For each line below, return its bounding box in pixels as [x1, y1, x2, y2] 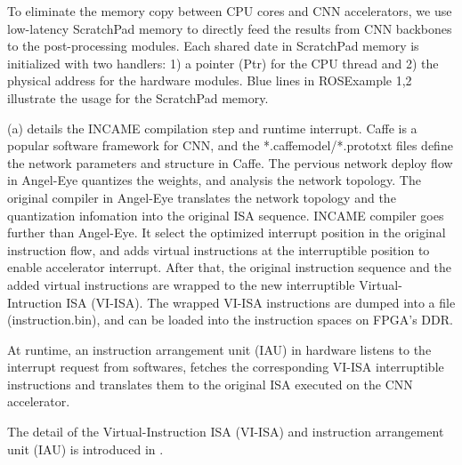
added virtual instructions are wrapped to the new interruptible [7, 275, 355, 293]
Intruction [7, 293, 62, 311]
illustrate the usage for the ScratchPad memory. [7, 88, 269, 107]
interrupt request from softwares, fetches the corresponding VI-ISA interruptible [7, 357, 444, 376]
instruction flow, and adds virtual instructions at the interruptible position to [7, 240, 430, 259]
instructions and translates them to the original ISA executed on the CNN [7, 374, 413, 393]
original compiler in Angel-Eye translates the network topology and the [7, 188, 396, 206]
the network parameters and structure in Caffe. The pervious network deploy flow [7, 153, 453, 172]
